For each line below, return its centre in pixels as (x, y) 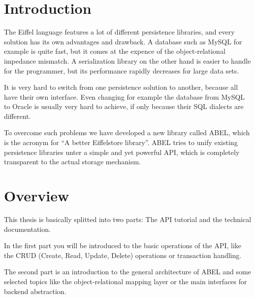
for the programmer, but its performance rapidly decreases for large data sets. (122, 70)
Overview (37, 196)
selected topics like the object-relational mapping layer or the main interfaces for (126, 281)
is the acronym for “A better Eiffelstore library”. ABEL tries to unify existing (121, 142)
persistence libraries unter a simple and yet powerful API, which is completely (122, 152)
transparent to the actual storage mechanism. (72, 162)
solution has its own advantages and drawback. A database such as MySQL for (123, 41)
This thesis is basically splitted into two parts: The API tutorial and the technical (128, 219)
